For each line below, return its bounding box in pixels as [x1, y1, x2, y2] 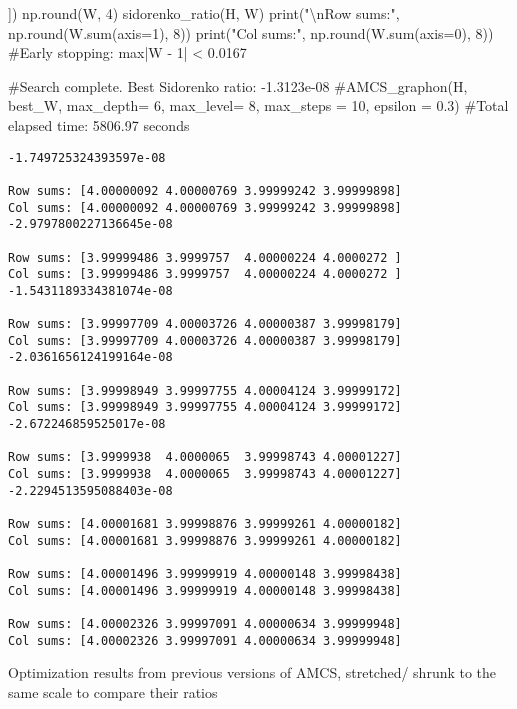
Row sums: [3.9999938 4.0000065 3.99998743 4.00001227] [8, 450, 402, 465]
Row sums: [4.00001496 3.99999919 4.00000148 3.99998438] [8, 566, 402, 581]
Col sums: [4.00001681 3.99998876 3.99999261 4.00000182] [8, 533, 402, 548]
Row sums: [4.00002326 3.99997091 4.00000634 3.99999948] [8, 616, 402, 631]
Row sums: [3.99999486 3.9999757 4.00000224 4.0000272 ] [8, 250, 402, 265]
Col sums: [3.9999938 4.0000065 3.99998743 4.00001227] [8, 467, 402, 482]
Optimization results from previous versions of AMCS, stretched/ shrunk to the [8, 662, 497, 683]
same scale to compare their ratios [8, 681, 218, 702]
